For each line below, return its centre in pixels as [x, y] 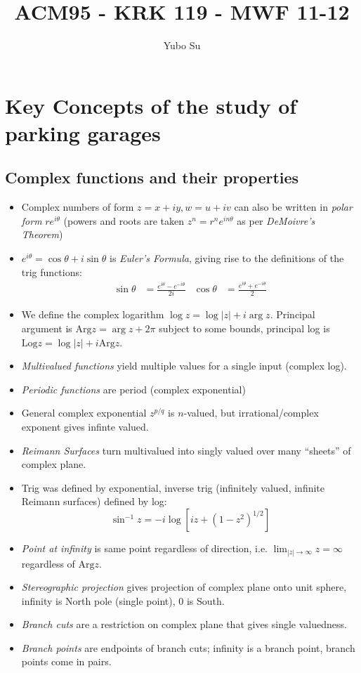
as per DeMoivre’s [276, 220]
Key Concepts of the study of [151, 105]
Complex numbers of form [78, 207]
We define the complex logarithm [93, 314]
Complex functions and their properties [152, 177]
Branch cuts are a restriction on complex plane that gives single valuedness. [184, 624]
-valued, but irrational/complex [251, 413]
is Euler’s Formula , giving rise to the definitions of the [227, 258]
